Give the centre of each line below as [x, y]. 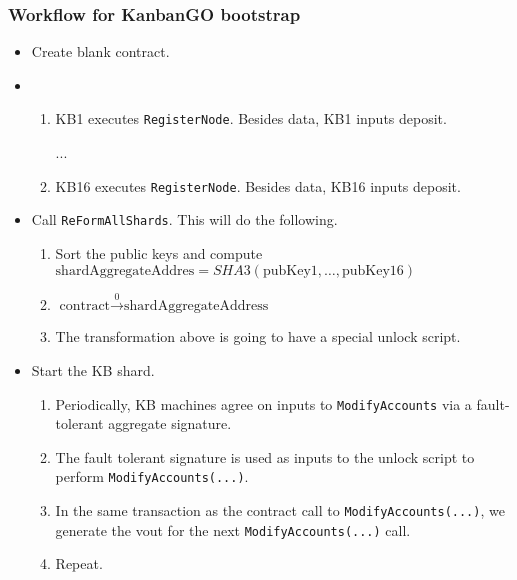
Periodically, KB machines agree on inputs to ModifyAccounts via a [263, 403]
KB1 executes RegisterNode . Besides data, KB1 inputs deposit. [251, 118]
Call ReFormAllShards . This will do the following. [184, 219]
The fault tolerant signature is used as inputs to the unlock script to [265, 456]
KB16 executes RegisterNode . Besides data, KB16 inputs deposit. [258, 185]
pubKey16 [373, 270]
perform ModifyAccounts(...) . [152, 476]
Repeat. [79, 563]
